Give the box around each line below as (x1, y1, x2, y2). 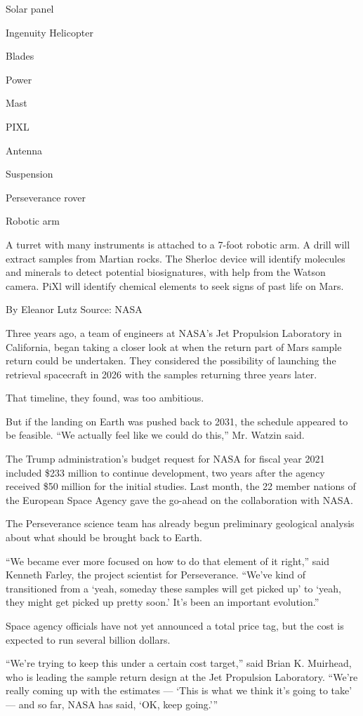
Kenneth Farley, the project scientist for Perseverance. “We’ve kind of (6, 567, 306, 582)
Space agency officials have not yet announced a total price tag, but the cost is (6, 618, 344, 632)
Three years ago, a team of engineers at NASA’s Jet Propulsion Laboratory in (6, 325, 342, 340)
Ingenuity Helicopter (6, 25, 93, 39)
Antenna (6, 142, 43, 157)
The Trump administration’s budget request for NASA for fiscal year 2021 (6, 451, 325, 466)
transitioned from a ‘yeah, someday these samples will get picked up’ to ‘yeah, (6, 581, 341, 595)
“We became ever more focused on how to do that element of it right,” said (6, 553, 330, 568)
